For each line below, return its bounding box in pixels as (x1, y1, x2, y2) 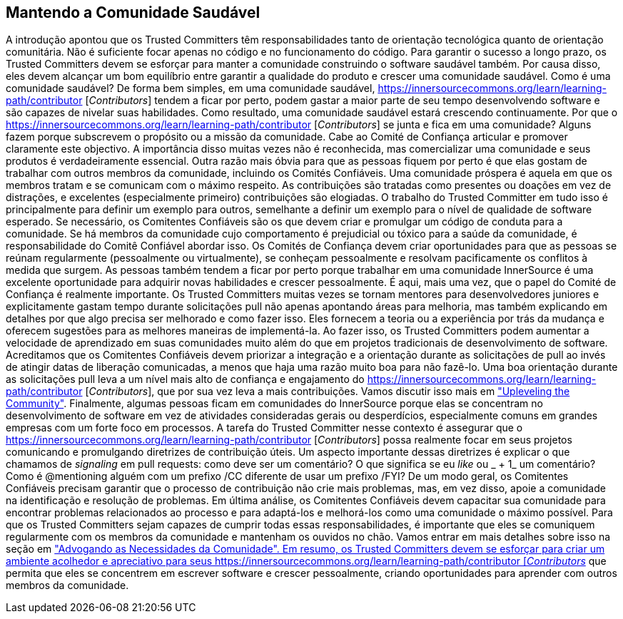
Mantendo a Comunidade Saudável (6, 4, 260, 21)
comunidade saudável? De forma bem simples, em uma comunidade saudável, (6, 82, 375, 95)
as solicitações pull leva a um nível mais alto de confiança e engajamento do (6, 373, 365, 386)
